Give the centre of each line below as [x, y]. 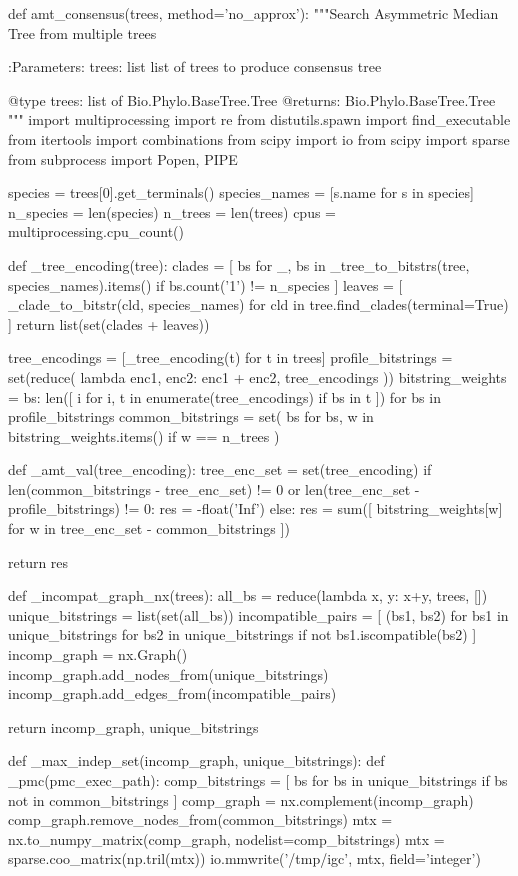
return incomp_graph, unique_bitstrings [133, 726]
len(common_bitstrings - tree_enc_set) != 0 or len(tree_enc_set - [214, 488]
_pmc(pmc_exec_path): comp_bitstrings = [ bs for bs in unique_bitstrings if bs [258, 780]
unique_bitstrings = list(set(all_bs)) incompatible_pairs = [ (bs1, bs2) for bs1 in [258, 614]
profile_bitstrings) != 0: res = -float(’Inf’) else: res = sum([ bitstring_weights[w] [255, 508]
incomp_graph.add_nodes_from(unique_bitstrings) [168, 673]
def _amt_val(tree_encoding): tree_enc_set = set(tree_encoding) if [220, 469]
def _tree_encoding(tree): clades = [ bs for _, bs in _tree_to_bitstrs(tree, [239, 264]
